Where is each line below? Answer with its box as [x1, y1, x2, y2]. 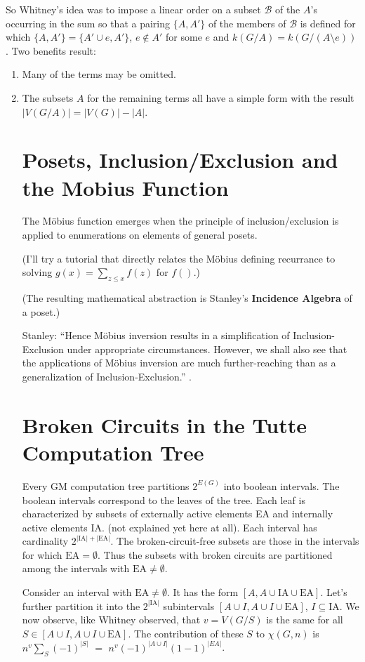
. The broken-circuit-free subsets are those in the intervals [110, 534, 359, 548]
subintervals [163, 598, 215, 613]
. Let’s [320, 585, 347, 600]
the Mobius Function [22, 173, 229, 201]
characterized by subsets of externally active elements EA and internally [22, 506, 333, 521]
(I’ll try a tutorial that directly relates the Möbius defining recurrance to [22, 251, 336, 265]
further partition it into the [22, 598, 140, 613]
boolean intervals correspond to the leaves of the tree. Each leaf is [22, 492, 305, 507]
